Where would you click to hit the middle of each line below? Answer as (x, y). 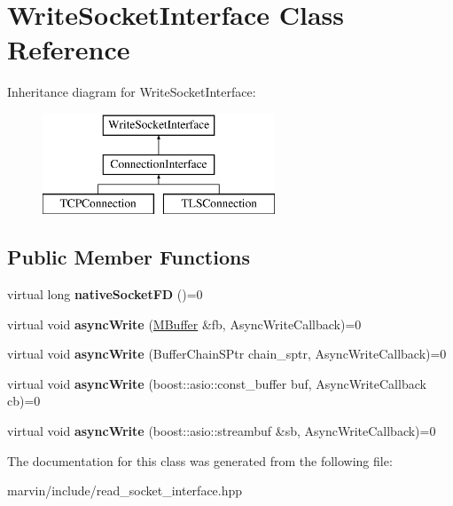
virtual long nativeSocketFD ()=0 (105, 294)
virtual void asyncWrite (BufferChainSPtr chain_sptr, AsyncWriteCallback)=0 (227, 354)
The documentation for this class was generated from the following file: (200, 460)
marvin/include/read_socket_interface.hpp (125, 490)
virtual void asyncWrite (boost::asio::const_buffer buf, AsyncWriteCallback (217, 383)
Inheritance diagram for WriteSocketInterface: (132, 92)
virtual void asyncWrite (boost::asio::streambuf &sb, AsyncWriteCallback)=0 (222, 431)
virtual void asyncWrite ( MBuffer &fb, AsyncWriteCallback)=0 (184, 324)
